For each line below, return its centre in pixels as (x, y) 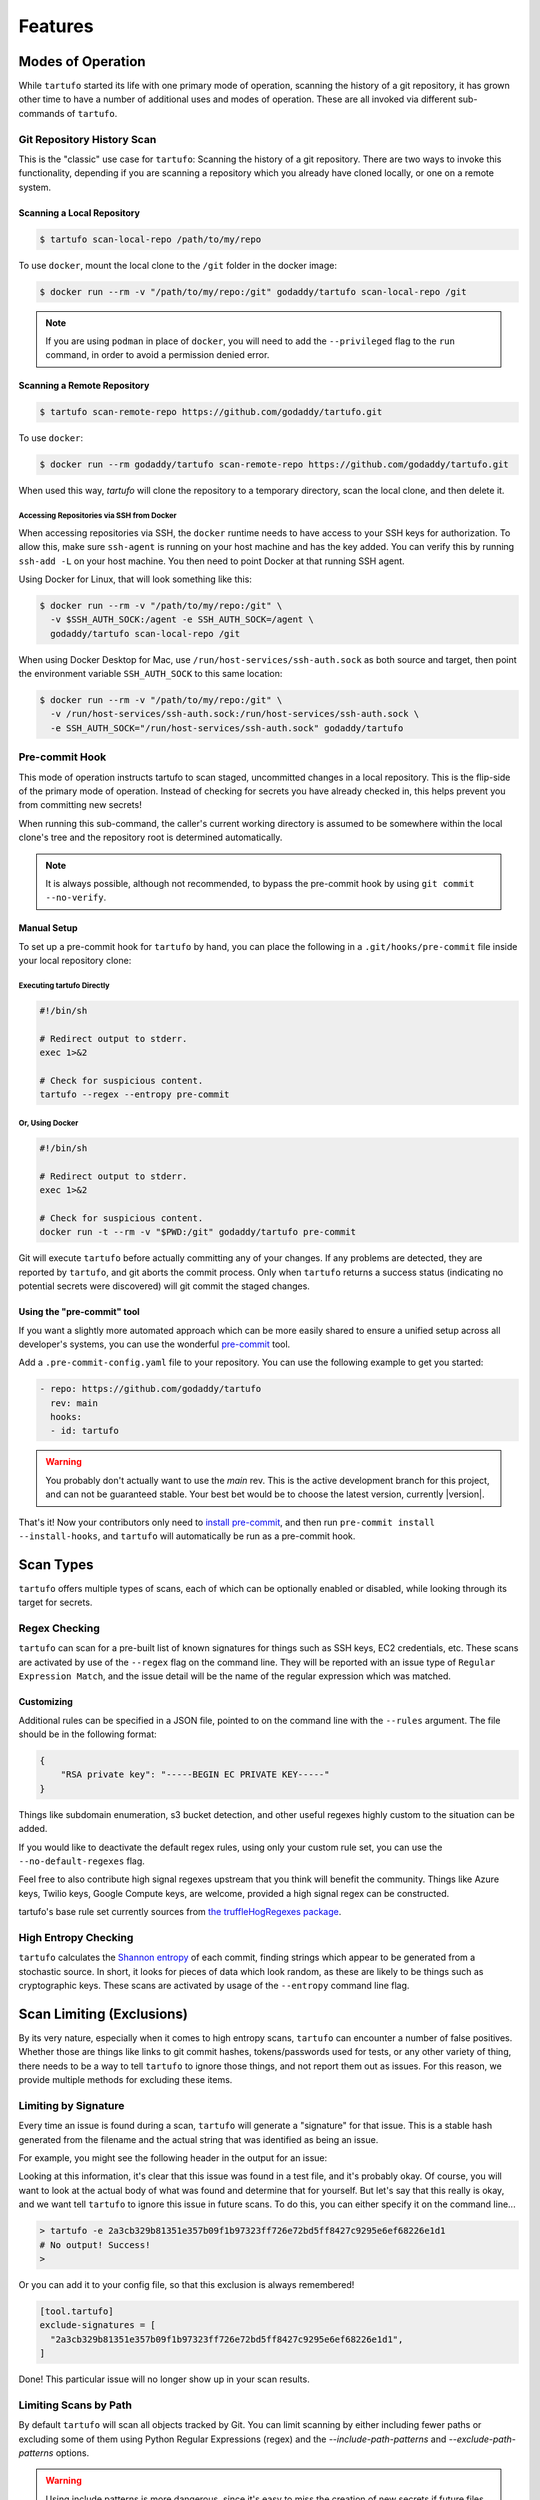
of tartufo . (92, 113)
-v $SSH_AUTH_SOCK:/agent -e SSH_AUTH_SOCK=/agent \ (182, 619)
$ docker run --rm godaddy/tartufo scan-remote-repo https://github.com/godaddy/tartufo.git (274, 464)
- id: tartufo (85, 1431)
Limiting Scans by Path (75, 2405)
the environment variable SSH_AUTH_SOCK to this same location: (150, 674)
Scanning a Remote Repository (84, 386)
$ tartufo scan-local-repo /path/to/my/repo (150, 239)
